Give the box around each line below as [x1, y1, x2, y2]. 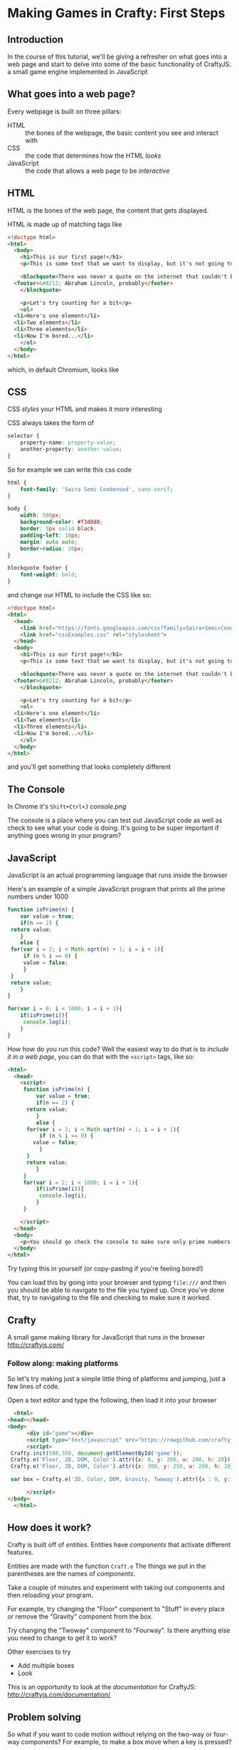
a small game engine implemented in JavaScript [7, 68, 148, 76]
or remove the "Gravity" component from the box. [7, 1612, 154, 1621]
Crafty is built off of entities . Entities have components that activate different [7, 1540, 231, 1549]
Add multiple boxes [17, 1662, 75, 1670]
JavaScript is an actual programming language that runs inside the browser [7, 871, 228, 879]
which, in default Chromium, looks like [7, 365, 119, 374]
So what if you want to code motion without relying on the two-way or [7, 1730, 212, 1739]
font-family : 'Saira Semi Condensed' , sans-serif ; [20, 485, 174, 493]
